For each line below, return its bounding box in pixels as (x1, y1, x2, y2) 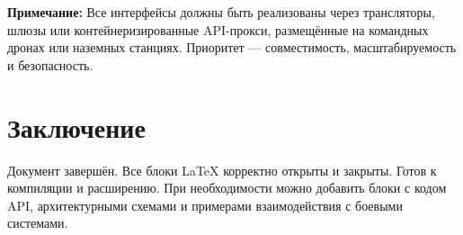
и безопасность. (7, 55, 93, 74)
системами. (7, 213, 68, 232)
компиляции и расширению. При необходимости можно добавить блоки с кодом (7, 178, 447, 197)
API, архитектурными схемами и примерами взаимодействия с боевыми (7, 195, 403, 214)
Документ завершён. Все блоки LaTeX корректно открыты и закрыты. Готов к (7, 160, 437, 179)
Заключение (7, 108, 146, 145)
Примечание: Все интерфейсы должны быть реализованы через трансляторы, (7, 3, 435, 21)
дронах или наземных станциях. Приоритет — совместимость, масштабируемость (7, 38, 457, 57)
